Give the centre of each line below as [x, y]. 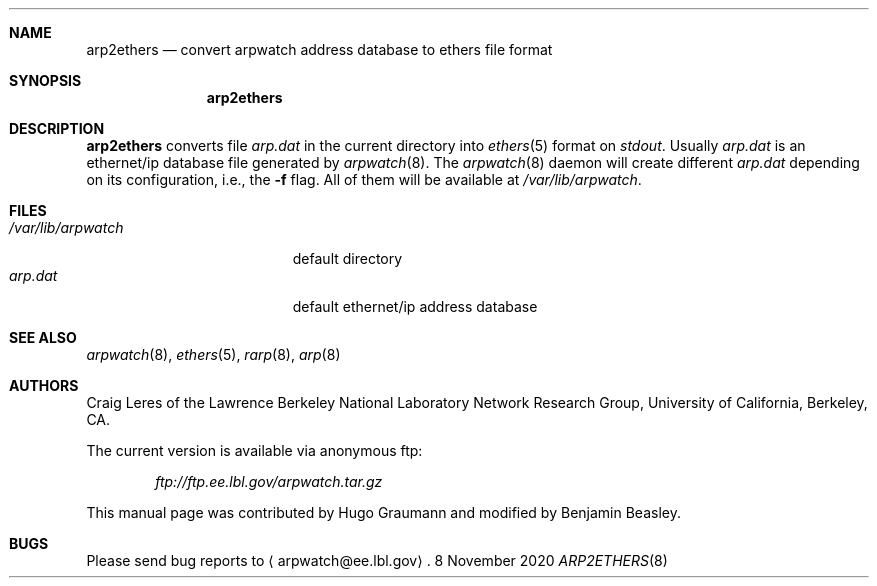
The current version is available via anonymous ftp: [254, 450]
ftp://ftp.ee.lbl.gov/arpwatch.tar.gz [269, 481]
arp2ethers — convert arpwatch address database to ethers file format [319, 49]
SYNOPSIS [45, 80]
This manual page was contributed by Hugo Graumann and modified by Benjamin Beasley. [383, 512]
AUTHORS [44, 385]
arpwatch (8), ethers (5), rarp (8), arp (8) [213, 354]
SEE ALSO [43, 337]
